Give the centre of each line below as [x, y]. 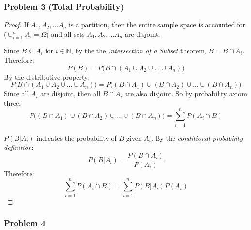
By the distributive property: [47, 76]
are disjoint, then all [71, 93]
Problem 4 [25, 223]
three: [13, 103]
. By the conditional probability [197, 138]
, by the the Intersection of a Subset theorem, [139, 50]
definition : [19, 147]
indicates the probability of [77, 138]
